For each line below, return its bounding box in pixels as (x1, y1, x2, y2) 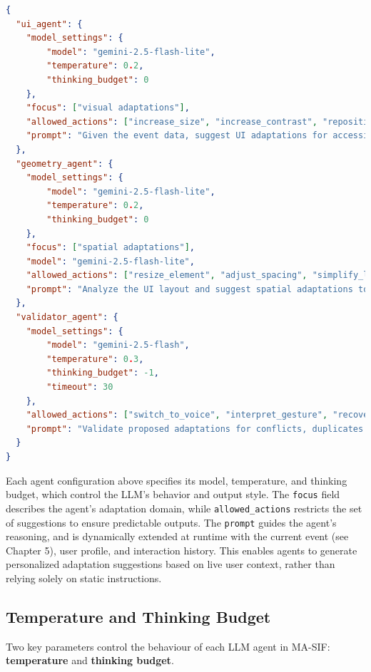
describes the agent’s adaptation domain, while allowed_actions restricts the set (6, 500, 362, 515)
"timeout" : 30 (46, 382, 113, 393)
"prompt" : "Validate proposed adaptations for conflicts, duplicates (26, 423, 364, 434)
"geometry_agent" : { (16, 158, 113, 169)
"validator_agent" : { (16, 312, 118, 323)
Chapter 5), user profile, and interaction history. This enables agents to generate (6, 542, 357, 557)
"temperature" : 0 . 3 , (46, 353, 144, 364)
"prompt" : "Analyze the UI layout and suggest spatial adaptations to (26, 284, 369, 294)
